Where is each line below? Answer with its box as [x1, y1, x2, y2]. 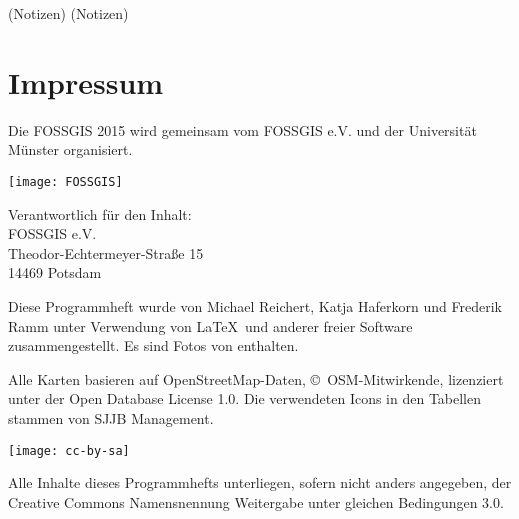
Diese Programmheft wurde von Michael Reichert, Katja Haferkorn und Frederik [8, 295, 502, 316]
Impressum [8, 61, 164, 102]
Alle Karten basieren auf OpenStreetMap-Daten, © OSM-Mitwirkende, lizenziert [8, 368, 504, 389]
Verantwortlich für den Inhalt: [8, 203, 192, 224]
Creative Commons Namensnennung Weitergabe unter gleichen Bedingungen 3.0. [8, 491, 504, 512]
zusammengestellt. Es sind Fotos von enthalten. [8, 335, 299, 356]
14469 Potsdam [8, 262, 102, 283]
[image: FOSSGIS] [8, 174, 123, 189]
